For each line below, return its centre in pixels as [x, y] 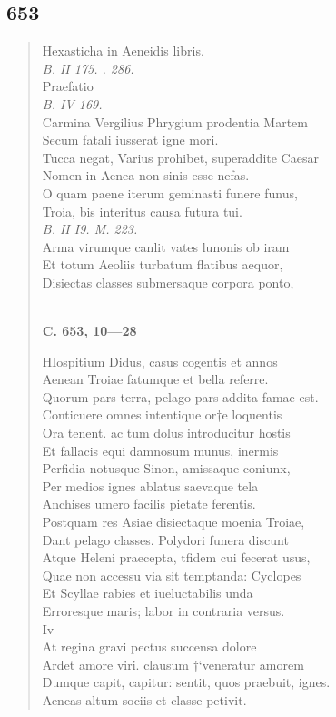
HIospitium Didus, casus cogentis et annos [160, 361]
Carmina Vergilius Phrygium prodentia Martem [175, 121]
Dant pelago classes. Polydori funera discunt [165, 539]
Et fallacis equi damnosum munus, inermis [160, 450]
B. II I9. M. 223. [90, 229]
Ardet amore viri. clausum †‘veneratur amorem [173, 664]
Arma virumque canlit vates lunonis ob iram [166, 246]
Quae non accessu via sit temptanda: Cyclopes [172, 575]
